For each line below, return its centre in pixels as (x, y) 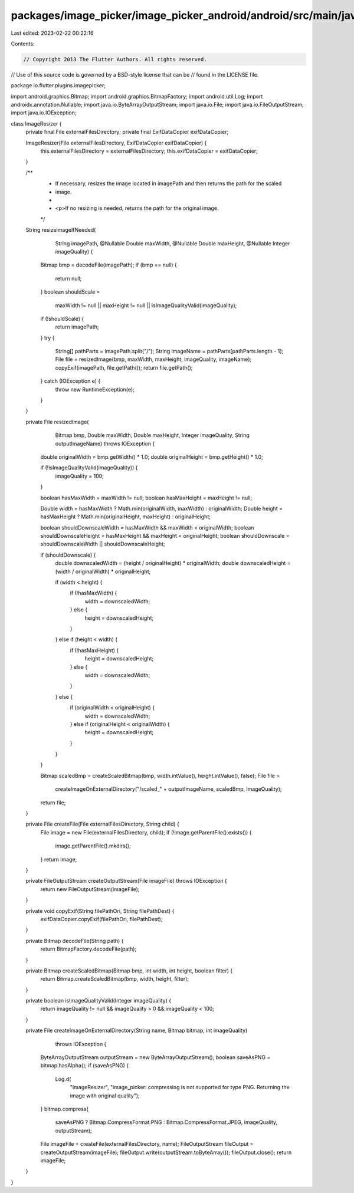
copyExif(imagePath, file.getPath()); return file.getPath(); (124, 367)
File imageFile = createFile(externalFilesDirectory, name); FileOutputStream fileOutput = (147, 1144)
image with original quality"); (105, 1095)
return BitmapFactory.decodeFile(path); (88, 949)
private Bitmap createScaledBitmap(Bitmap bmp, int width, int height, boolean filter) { (129, 971)
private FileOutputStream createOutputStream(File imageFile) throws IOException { (126, 881)
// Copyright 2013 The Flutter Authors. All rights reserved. (115, 59)
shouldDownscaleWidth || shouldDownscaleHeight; (103, 544)
